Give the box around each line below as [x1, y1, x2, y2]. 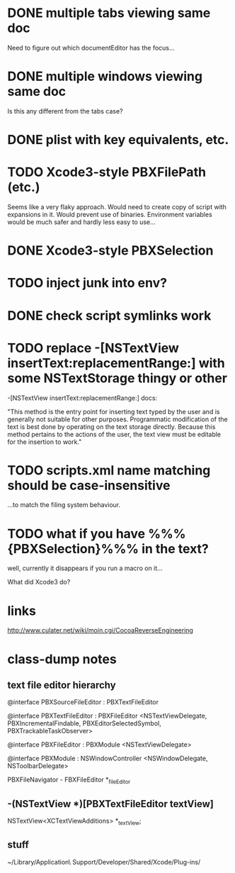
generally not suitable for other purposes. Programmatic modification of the [7, 415, 228, 423]
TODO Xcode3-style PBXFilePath [7, 165, 207, 180]
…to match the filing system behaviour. [7, 501, 121, 509]
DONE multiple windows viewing [7, 69, 203, 84]
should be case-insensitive [7, 477, 171, 494]
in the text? [141, 540, 209, 557]
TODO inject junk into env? [7, 275, 168, 291]
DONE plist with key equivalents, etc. [7, 132, 229, 148]
